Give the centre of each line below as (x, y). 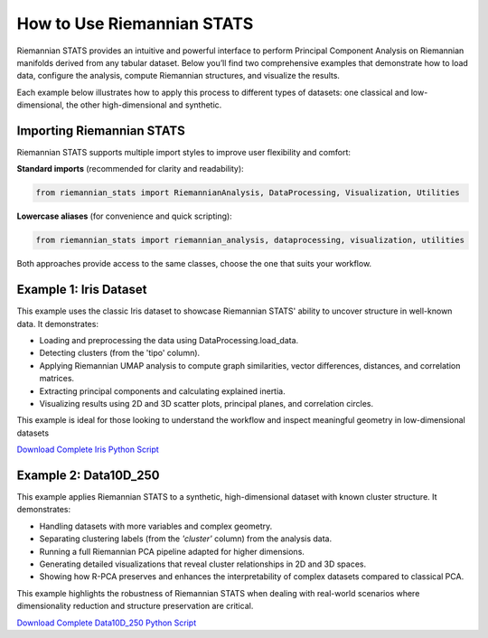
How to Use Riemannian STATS (135, 23)
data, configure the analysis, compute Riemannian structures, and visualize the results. (178, 76)
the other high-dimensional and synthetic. (144, 105)
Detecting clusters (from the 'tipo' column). (120, 353)
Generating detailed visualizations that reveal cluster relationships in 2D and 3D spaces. (202, 564)
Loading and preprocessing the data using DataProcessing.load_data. (169, 341)
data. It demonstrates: (58, 324)
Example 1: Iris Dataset (82, 290)
